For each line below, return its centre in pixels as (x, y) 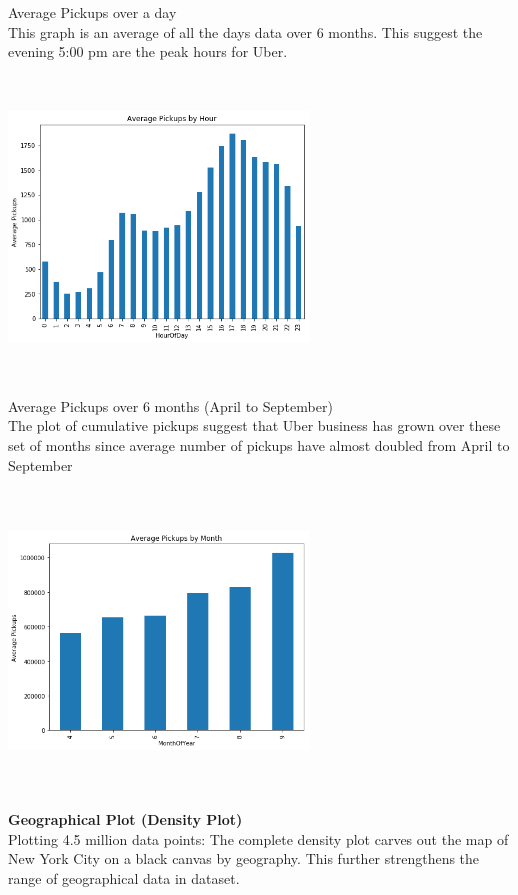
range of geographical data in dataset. (124, 877)
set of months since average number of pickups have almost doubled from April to (259, 444)
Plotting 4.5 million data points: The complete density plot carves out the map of (258, 838)
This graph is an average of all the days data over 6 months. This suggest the (245, 31)
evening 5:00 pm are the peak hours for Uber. (148, 51)
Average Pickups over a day (92, 12)
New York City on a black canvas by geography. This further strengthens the (244, 858)
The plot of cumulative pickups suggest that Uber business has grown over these (254, 425)
